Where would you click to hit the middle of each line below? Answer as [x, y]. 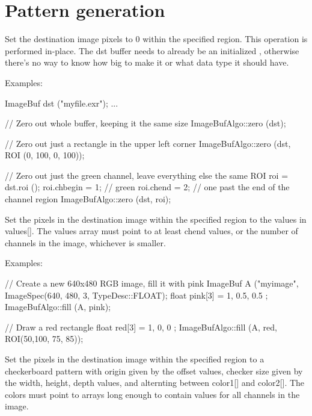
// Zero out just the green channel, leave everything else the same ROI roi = [147, 175]
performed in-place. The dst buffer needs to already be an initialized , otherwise [152, 50]
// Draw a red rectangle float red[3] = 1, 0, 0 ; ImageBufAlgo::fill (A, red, [141, 327]
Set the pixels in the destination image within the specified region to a [135, 359]
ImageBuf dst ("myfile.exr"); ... [62, 103]
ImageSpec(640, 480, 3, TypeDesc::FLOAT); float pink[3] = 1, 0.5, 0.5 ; [136, 295]
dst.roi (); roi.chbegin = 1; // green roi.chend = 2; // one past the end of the [147, 187]
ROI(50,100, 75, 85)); [44, 339]
